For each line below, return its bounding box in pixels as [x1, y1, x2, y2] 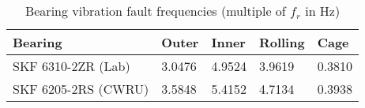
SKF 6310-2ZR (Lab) [13, 57, 130, 75]
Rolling [258, 33, 305, 51]
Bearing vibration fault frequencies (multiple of [24, 2, 286, 20]
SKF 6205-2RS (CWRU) [13, 80, 149, 98]
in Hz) [305, 2, 341, 20]
